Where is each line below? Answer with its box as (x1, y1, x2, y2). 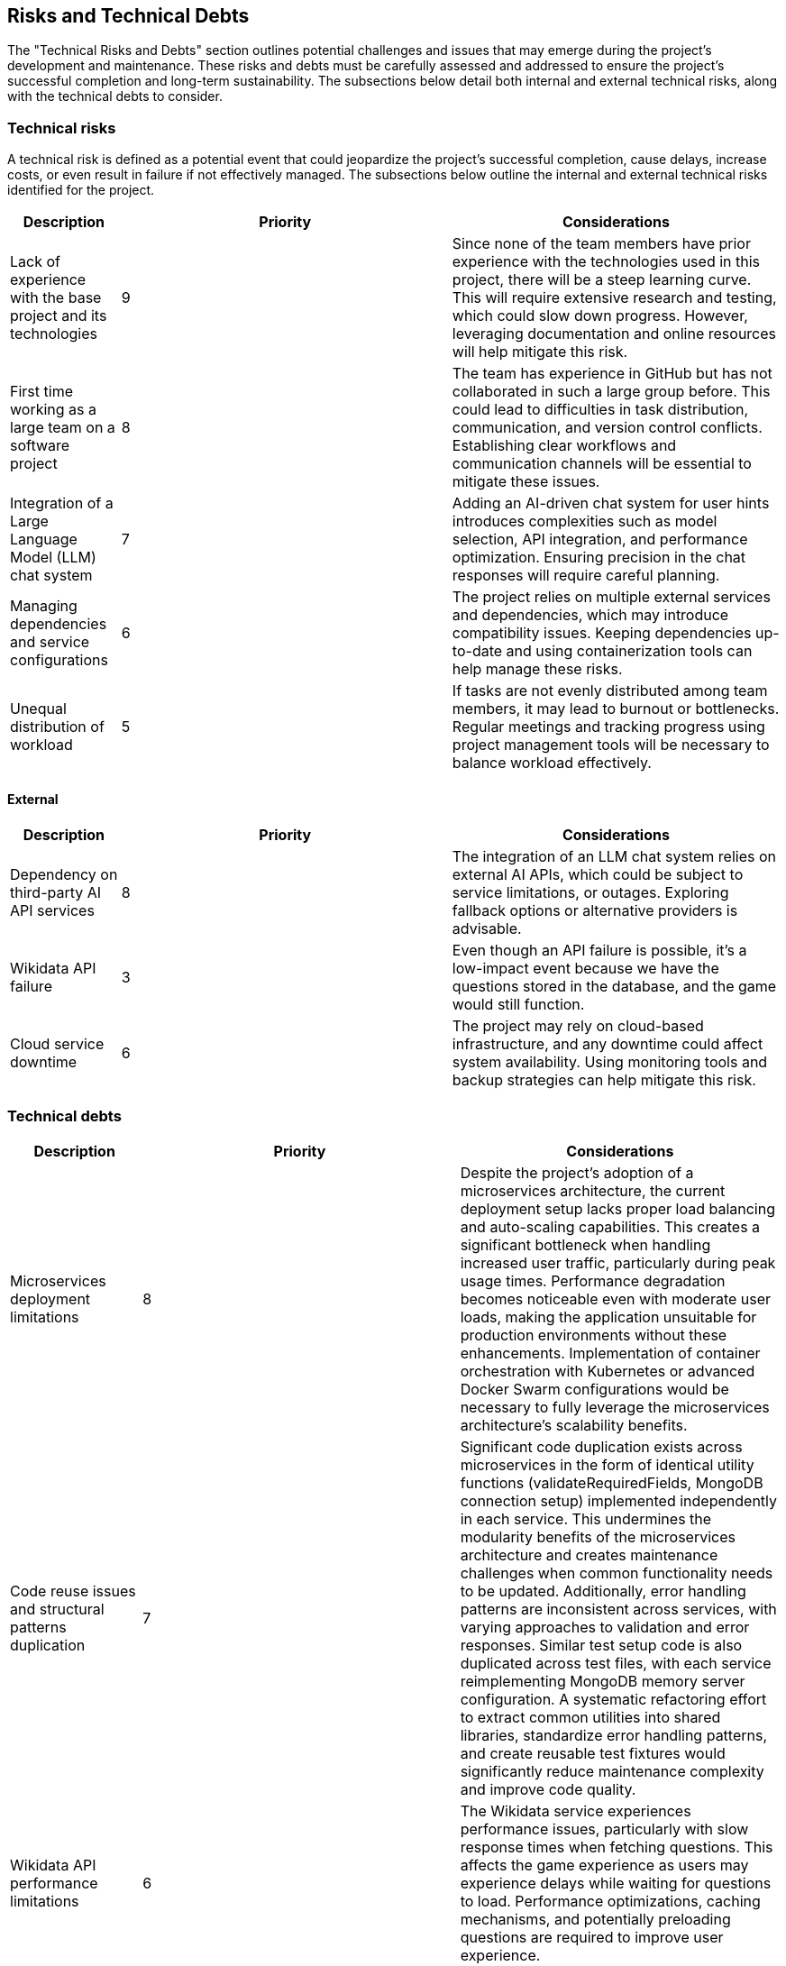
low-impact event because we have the (452, 959, 719, 978)
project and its (10, 306, 107, 325)
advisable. (452, 919, 522, 938)
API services (10, 901, 95, 920)
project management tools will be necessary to (452, 736, 770, 754)
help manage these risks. (452, 660, 623, 679)
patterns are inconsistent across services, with (460, 1600, 777, 1619)
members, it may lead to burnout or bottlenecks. (452, 700, 780, 718)
